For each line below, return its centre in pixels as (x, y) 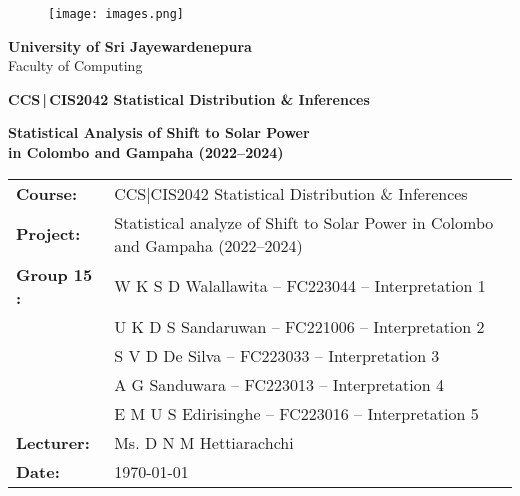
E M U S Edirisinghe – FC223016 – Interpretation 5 (296, 413)
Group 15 (54, 274)
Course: (47, 193)
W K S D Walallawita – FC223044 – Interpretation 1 (300, 286)
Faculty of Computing (75, 65)
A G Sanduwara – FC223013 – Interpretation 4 (279, 384)
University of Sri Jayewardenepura (130, 45)
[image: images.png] (116, 14)
